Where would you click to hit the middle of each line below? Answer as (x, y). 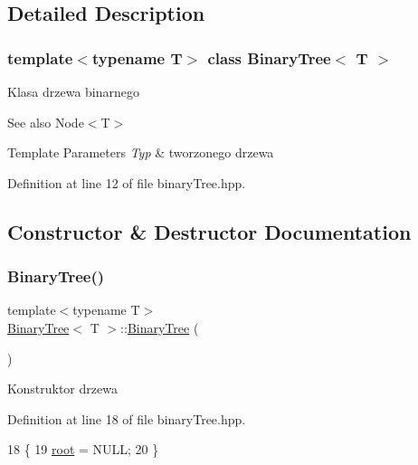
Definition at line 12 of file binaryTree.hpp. (127, 182)
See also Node (46, 122)
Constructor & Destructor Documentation (209, 231)
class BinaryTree (269, 57)
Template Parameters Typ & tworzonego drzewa (141, 152)
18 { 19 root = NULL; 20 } (83, 449)
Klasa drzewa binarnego (73, 91)
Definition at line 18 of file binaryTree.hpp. (127, 418)
